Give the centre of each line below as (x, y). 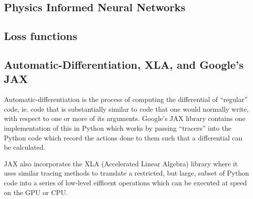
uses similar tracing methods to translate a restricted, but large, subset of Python (126, 173)
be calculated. (25, 147)
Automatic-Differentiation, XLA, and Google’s (124, 64)
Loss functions (41, 36)
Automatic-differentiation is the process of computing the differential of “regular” (126, 99)
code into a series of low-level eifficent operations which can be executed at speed (126, 182)
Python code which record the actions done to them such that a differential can (123, 137)
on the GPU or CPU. (36, 192)
